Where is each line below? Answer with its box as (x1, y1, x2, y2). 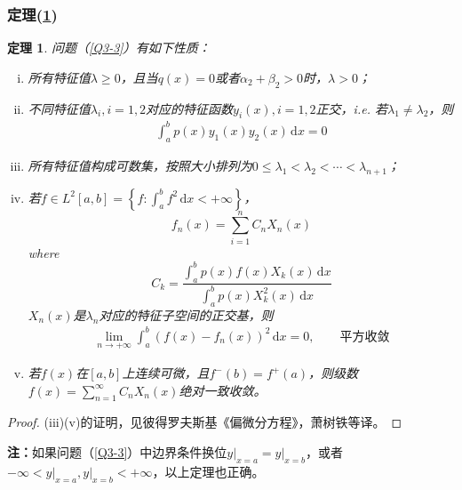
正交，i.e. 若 (315, 99, 387, 117)
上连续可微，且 (122, 364, 210, 382)
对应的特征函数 (146, 99, 234, 117)
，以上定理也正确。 (152, 462, 265, 480)
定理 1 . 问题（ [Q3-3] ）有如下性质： (7, 38, 211, 57)
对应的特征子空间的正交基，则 (99, 305, 274, 324)
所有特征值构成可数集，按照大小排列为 (28, 156, 252, 174)
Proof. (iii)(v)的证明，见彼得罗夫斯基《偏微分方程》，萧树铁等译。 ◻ (7, 413, 402, 431)
